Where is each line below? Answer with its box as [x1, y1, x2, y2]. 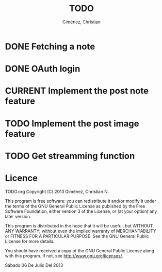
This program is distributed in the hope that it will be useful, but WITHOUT [5, 223, 153, 228]
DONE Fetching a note [5, 41, 96, 52]
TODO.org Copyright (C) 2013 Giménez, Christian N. [5, 189, 109, 194]
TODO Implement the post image [5, 118, 139, 129]
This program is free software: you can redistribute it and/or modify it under [5, 198, 156, 204]
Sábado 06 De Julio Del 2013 [5, 262, 63, 268]
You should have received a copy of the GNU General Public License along [5, 248, 154, 254]
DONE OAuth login [5, 64, 81, 74]
